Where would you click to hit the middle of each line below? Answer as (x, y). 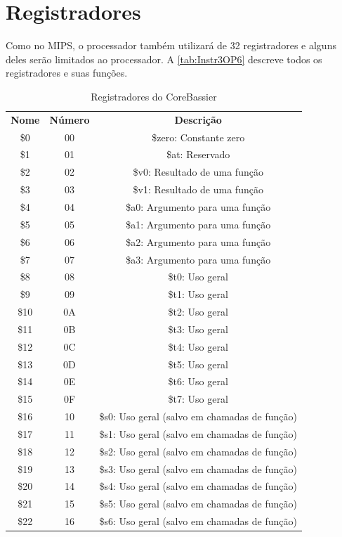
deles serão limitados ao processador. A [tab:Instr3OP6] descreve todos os (164, 59)
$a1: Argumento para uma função (198, 224)
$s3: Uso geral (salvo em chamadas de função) (198, 468)
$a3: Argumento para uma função (198, 259)
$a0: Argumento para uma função (198, 206)
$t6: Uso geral (198, 381)
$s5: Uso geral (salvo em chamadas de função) (198, 504)
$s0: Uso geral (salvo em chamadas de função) (198, 416)
